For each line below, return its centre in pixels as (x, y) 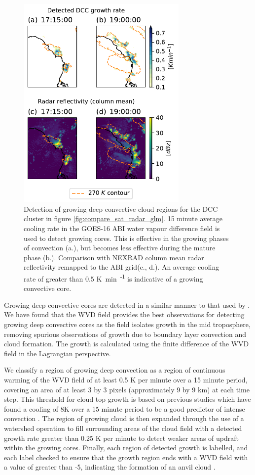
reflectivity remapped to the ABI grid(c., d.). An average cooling (122, 267)
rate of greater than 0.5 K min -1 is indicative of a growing (113, 278)
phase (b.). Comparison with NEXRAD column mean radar (114, 257)
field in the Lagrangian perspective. (57, 353)
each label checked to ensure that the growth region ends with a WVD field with (126, 457)
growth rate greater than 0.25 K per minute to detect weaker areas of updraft (121, 438)
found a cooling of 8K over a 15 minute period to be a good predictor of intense (125, 408)
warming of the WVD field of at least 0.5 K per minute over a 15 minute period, (126, 379)
